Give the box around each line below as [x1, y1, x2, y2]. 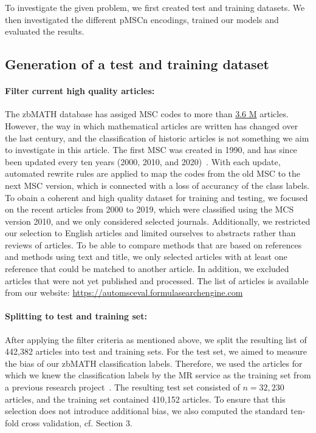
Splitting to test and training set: [5, 310, 147, 322]
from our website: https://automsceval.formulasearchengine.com [5, 286, 243, 299]
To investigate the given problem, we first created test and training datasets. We [5, 1, 305, 13]
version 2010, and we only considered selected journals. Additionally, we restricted [5, 214, 311, 227]
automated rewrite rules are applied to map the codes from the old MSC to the [5, 167, 301, 180]
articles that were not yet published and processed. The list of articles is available [5, 274, 309, 287]
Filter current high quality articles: [5, 84, 155, 97]
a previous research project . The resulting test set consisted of [5, 381, 240, 394]
